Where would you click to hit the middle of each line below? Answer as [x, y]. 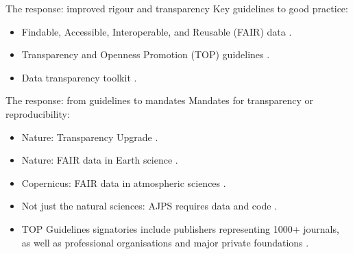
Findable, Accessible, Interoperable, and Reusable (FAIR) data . [157, 31]
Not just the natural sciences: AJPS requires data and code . [149, 206]
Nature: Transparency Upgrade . [90, 137]
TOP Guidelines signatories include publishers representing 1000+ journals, [180, 228]
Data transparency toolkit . [79, 77]
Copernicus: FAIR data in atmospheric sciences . [124, 182]
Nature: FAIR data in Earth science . [100, 160]
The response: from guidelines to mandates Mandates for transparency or [160, 100]
